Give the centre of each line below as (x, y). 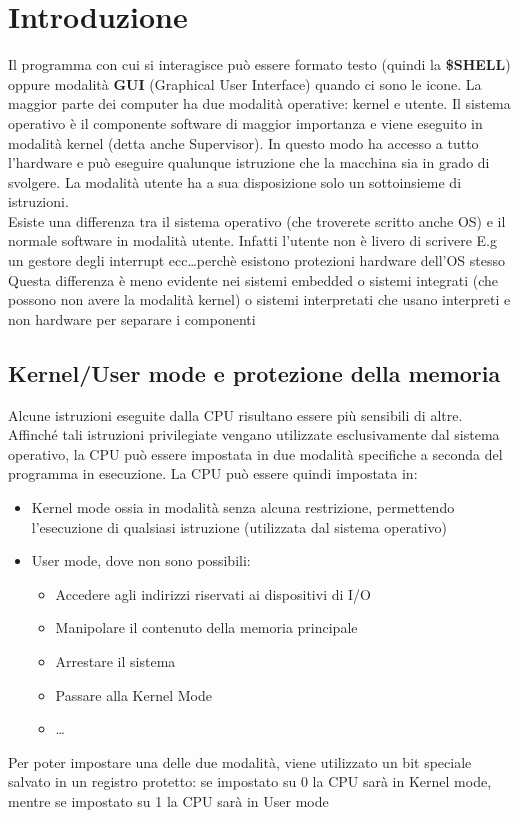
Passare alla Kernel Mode (133, 694)
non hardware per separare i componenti (132, 318)
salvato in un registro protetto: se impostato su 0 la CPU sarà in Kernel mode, (250, 781)
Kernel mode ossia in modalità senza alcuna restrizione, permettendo (243, 507)
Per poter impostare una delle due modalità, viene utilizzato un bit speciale (240, 761)
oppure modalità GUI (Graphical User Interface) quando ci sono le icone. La (245, 83)
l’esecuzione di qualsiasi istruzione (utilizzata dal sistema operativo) (239, 526)
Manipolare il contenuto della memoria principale (206, 627)
